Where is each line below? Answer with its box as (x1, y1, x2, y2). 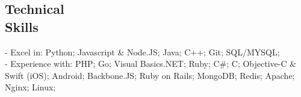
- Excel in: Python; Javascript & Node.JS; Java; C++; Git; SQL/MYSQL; (5, 45, 280, 58)
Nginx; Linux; (5, 81, 56, 93)
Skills (5, 17, 39, 36)
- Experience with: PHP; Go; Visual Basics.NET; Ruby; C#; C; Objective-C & (5, 57, 297, 70)
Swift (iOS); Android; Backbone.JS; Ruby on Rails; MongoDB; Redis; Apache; (5, 69, 295, 81)
